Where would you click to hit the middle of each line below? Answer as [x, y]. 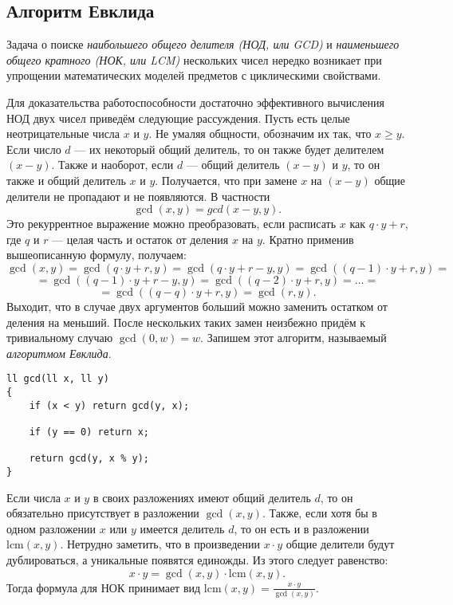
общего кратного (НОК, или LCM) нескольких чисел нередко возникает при [194, 59]
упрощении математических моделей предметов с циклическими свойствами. [194, 75]
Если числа [33, 497]
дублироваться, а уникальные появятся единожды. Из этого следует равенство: [197, 559]
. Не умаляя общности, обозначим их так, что [260, 134]
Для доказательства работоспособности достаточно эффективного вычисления [196, 102]
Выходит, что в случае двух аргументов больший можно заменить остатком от [197, 306]
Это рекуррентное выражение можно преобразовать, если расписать [171, 224]
